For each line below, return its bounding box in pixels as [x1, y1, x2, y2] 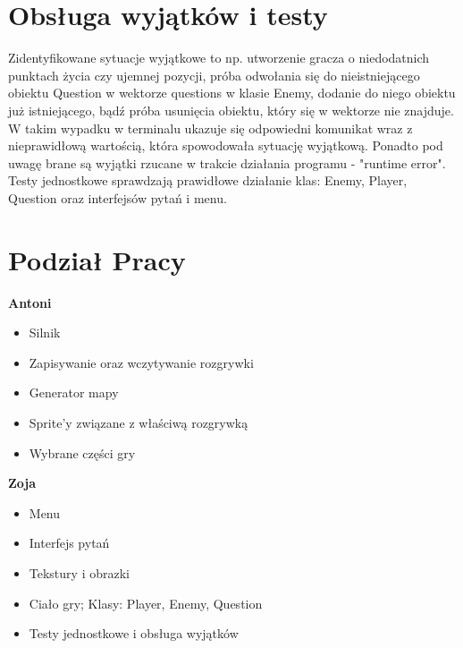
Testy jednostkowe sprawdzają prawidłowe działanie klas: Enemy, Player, [8, 171, 408, 190]
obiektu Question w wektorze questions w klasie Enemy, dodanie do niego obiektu [8, 83, 456, 102]
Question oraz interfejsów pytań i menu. [8, 188, 227, 207]
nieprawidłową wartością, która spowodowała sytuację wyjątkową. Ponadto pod [8, 136, 443, 155]
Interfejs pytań [29, 533, 110, 552]
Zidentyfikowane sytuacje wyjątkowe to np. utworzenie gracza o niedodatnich [8, 48, 430, 67]
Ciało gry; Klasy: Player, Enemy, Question [29, 593, 263, 612]
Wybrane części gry [29, 443, 136, 462]
